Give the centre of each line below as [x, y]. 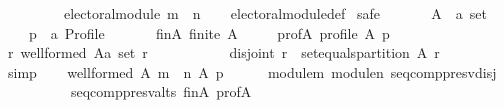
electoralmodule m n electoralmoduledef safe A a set [275, 13]
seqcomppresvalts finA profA [161, 91]
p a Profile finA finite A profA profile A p [209, 32]
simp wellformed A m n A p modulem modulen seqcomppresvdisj [252, 71]
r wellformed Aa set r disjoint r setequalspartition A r [223, 52]
